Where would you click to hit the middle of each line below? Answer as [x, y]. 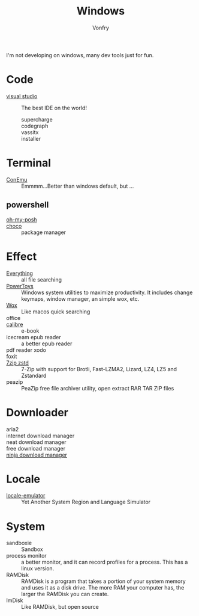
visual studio [22, 96]
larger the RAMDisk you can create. [65, 594]
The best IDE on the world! [54, 108]
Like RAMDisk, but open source [60, 607]
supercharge [37, 119]
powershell [28, 205]
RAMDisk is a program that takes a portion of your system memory [103, 581]
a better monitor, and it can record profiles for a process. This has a [105, 562]
